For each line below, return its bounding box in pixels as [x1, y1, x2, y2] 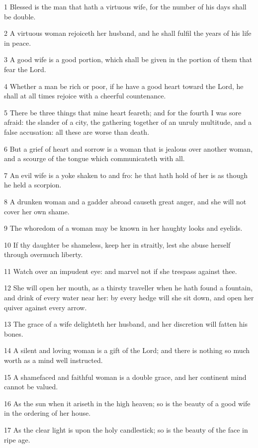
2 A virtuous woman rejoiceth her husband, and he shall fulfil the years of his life [4, 28, 252, 38]
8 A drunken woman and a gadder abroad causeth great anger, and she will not [4, 196, 247, 206]
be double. [4, 11, 36, 21]
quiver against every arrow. [4, 302, 87, 312]
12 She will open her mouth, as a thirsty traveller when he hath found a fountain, [4, 282, 253, 293]
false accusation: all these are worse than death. [4, 126, 150, 137]
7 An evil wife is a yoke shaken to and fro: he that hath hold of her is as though [4, 170, 248, 180]
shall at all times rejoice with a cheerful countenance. [4, 90, 166, 101]
